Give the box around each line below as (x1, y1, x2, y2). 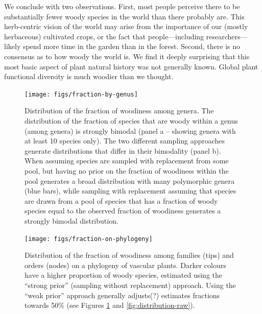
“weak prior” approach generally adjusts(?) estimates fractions (25, 289, 220, 300)
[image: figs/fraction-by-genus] (25, 90, 138, 98)
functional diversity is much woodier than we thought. (4, 71, 174, 82)
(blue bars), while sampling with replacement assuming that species (25, 185, 236, 196)
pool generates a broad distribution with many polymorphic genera (25, 175, 235, 186)
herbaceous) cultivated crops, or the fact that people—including (4, 31, 204, 41)
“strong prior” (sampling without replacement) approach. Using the (25, 279, 236, 290)
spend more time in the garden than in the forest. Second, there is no (22, 41, 240, 52)
